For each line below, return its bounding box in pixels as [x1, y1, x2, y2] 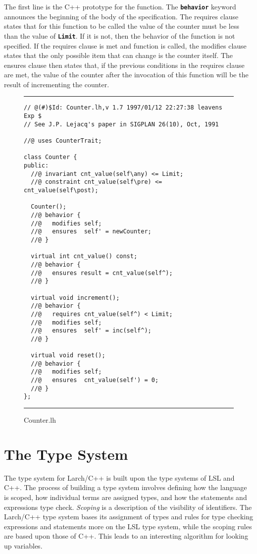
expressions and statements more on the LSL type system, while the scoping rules [4, 521, 252, 531]
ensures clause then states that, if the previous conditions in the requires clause [4, 59, 245, 70]
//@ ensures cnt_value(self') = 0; [31, 377, 159, 384]
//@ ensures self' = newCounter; [31, 228, 152, 235]
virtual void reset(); [31, 352, 105, 359]
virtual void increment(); [31, 294, 120, 301]
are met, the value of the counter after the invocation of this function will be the [4, 69, 249, 80]
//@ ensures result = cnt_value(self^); [31, 269, 173, 277]
